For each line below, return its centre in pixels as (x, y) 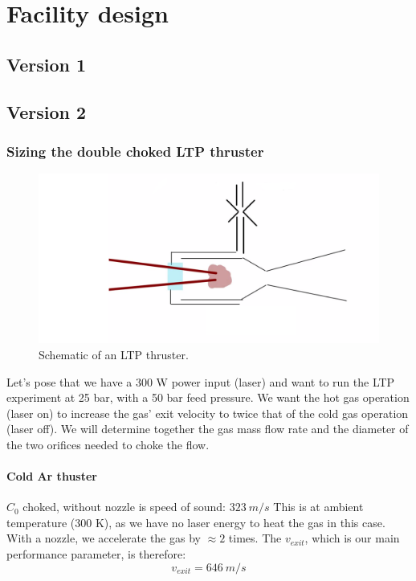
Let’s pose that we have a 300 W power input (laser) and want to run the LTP (201, 381)
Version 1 (47, 64)
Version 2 (47, 111)
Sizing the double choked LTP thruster (135, 151)
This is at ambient (318, 507)
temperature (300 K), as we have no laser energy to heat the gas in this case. (196, 522)
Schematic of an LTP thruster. (114, 354)
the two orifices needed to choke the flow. (108, 444)
